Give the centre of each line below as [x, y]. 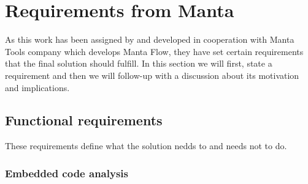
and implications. [37, 87]
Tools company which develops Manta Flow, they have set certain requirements [154, 51]
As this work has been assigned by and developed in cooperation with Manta [150, 39]
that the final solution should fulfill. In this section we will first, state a [139, 63]
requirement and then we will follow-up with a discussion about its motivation [152, 75]
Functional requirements [84, 120]
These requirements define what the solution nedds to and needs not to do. [146, 146]
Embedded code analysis [67, 173]
